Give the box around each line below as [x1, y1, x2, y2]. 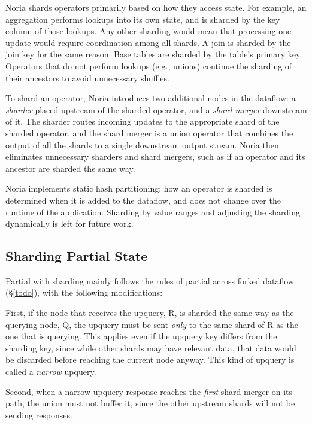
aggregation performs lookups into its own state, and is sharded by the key [5, 13, 280, 25]
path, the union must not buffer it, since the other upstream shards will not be [5, 397, 295, 409]
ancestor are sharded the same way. [5, 162, 135, 174]
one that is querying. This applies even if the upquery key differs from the [5, 330, 277, 342]
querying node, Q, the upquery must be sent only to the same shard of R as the [5, 318, 298, 330]
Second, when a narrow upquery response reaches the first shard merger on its [5, 385, 293, 397]
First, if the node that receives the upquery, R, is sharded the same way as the [5, 306, 294, 319]
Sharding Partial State [5, 247, 148, 265]
